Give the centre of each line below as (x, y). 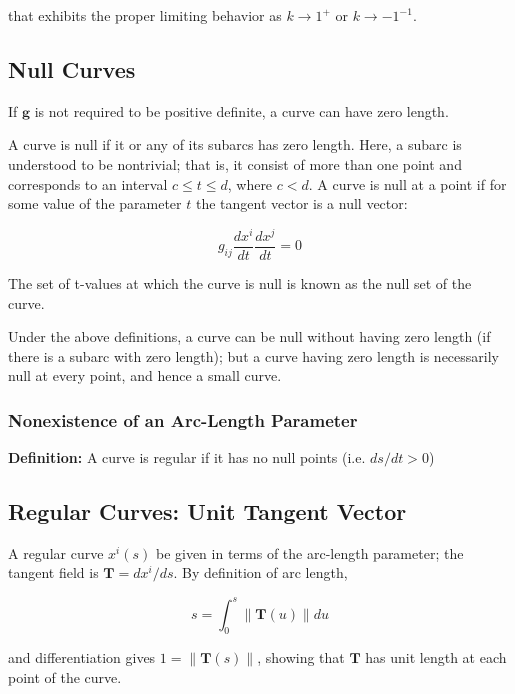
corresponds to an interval (88, 183)
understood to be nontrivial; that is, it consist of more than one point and (235, 163)
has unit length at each (436, 657)
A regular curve (56, 552)
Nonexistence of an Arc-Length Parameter (183, 419)
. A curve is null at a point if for (407, 183)
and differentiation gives (82, 657)
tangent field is (53, 572)
